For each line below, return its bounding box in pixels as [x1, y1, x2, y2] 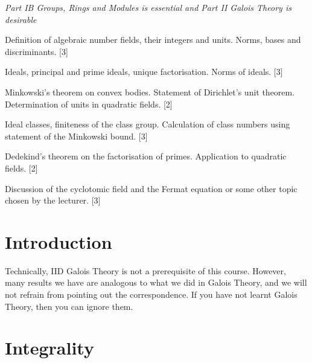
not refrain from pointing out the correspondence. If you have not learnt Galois [5, 288, 298, 301]
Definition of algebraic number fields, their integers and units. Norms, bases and [5, 33, 301, 46]
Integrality [5, 335, 94, 360]
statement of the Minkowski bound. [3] [5, 129, 148, 142]
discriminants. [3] [5, 45, 68, 57]
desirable [5, 13, 37, 25]
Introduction [5, 229, 112, 254]
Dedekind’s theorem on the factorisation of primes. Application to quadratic [5, 150, 287, 162]
